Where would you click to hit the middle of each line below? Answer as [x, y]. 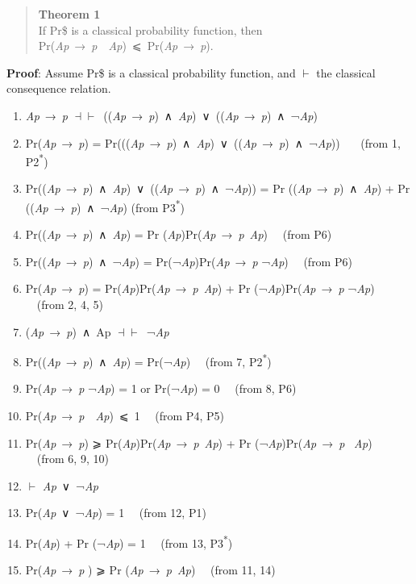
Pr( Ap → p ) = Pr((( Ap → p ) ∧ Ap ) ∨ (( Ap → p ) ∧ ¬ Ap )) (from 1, [213, 142]
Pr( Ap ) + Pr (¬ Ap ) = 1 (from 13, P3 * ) [129, 542]
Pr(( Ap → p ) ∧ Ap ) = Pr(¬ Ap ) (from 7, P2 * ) [148, 360]
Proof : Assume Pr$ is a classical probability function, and [151, 72]
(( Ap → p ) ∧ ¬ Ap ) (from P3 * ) [105, 206]
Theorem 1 [69, 14]
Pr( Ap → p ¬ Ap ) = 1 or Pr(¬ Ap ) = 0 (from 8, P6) [161, 388]
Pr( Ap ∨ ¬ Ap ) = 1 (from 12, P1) [116, 513]
